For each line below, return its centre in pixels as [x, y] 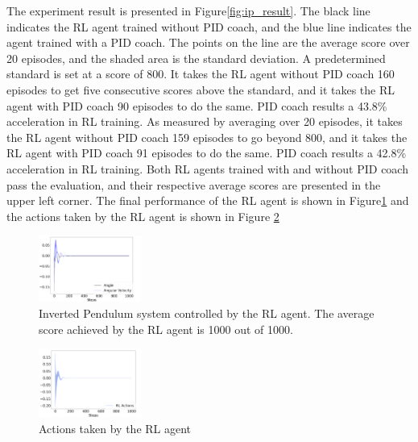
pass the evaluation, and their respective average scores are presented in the [194, 184]
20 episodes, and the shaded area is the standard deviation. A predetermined [196, 58]
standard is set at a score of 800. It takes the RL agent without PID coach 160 [201, 74]
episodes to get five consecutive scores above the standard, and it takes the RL [201, 89]
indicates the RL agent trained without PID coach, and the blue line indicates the [209, 26]
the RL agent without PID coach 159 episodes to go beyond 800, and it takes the [207, 137]
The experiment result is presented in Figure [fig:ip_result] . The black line [188, 10]
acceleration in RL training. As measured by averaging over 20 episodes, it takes [205, 121]
